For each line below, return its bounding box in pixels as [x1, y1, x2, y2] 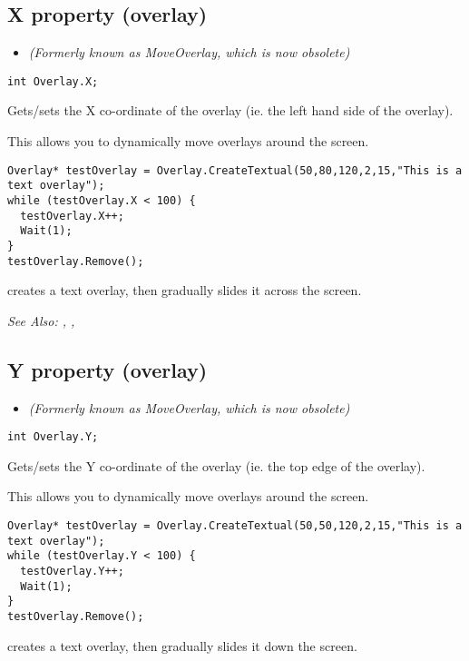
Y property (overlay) [7, 355, 208, 383]
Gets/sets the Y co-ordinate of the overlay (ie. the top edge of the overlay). [7, 456, 425, 475]
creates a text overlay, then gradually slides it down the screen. [7, 636, 357, 655]
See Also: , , [7, 311, 75, 330]
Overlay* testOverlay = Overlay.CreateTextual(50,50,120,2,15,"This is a [7, 519, 463, 533]
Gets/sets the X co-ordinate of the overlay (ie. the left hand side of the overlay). [7, 101, 454, 120]
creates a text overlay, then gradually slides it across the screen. [7, 281, 362, 300]
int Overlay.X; [7, 74, 99, 88]
